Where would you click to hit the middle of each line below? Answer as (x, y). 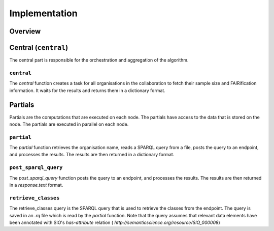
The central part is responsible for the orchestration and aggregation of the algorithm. (99, 60)
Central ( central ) (39, 48)
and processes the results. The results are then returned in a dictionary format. (92, 155)
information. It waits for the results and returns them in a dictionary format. (88, 90)
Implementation (44, 13)
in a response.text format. (36, 185)
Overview (25, 31)
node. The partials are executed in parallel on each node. (69, 124)
